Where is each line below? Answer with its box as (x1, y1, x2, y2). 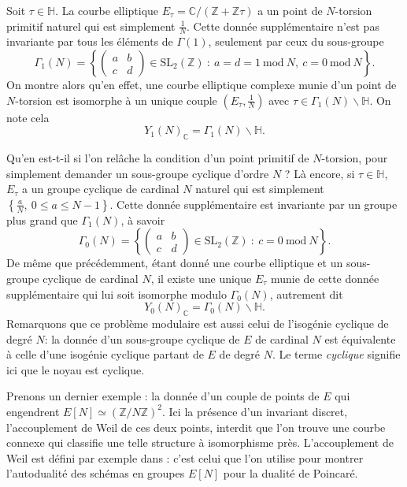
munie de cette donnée (271, 270, 379, 286)
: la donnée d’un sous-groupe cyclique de (44, 330, 240, 347)
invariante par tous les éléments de (6, 33, 173, 50)
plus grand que (6, 211, 78, 228)
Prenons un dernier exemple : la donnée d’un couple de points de (6, 388, 320, 404)
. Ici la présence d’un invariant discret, (162, 403, 348, 419)
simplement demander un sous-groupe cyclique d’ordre (6, 165, 269, 181)
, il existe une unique (150, 270, 252, 286)
